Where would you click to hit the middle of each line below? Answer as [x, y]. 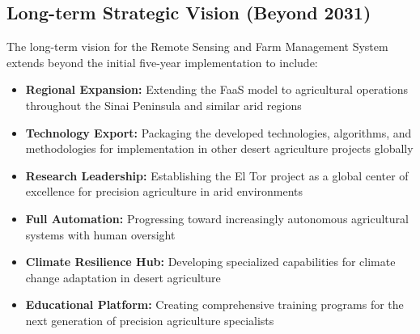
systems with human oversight [100, 234]
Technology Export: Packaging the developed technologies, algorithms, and [218, 132]
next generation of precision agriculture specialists [150, 320]
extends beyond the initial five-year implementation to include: [162, 62]
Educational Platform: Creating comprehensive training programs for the [214, 304]
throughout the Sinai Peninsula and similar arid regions [163, 105]
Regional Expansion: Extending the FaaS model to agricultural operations [216, 89]
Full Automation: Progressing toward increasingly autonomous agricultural [217, 218]
